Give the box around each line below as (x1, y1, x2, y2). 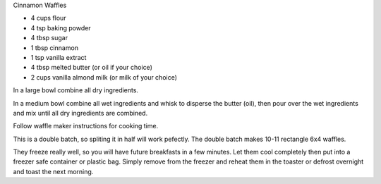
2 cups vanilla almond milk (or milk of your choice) (30, 73, 178, 81)
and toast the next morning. (13, 167, 94, 176)
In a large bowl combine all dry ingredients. (13, 86, 139, 94)
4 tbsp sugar (30, 34, 68, 42)
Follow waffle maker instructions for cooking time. (13, 122, 159, 130)
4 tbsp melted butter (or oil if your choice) (30, 63, 153, 72)
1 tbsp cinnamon (30, 43, 79, 52)
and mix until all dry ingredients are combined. (13, 109, 148, 117)
